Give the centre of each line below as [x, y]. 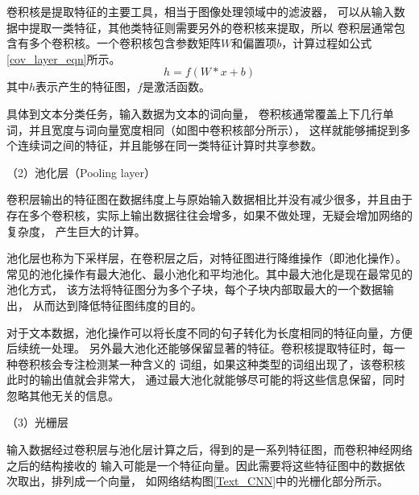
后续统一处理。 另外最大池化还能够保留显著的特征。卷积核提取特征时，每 [200, 348]
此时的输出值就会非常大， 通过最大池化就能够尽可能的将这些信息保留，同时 [206, 379]
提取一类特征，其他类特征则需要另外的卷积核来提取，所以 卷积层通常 [211, 27]
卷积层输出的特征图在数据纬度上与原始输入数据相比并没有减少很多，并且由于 [209, 199]
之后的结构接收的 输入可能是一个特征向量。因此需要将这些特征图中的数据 [200, 465]
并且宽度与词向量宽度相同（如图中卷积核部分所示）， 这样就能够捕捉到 [214, 129]
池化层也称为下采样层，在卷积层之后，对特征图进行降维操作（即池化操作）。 [207, 258]
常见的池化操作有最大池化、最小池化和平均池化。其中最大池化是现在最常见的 [209, 273]
